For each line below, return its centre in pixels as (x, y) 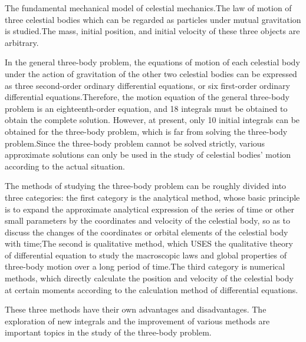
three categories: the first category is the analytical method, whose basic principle (152, 197)
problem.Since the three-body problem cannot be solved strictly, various (135, 143)
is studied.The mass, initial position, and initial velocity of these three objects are (152, 31)
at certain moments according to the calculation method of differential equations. (152, 289)
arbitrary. (22, 42)
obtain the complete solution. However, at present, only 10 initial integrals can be (152, 120)
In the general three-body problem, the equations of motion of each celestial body (152, 62)
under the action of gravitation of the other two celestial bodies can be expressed (151, 73)
